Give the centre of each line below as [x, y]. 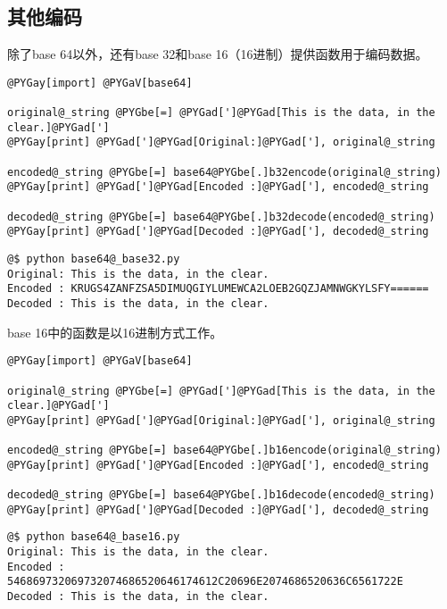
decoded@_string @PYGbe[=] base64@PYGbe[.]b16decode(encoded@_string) [221, 495]
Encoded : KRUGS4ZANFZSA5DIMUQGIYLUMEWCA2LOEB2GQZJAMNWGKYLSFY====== [218, 289]
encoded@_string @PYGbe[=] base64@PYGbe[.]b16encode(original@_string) [224, 450]
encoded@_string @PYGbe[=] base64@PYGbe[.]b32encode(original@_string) [224, 172]
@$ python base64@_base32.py [94, 259]
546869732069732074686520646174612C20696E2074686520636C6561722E [205, 582]
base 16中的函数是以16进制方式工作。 [115, 332]
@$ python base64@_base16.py [94, 537]
